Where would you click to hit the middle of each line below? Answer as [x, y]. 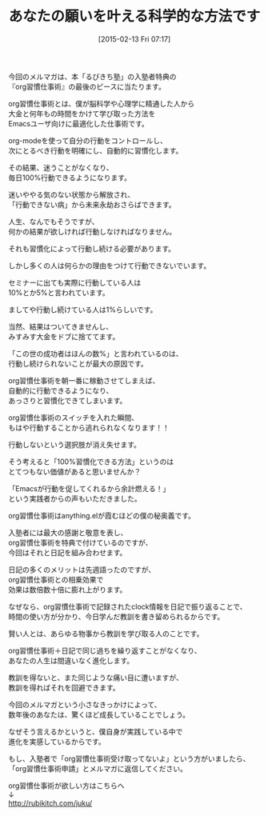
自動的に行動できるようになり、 [61, 390]
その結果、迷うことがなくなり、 [61, 167]
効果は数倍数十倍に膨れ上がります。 [68, 590]
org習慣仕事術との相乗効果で [56, 579]
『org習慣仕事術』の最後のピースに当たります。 [87, 86]
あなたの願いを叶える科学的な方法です [134, 16]
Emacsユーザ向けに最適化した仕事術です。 [79, 123]
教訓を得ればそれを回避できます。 [64, 687]
